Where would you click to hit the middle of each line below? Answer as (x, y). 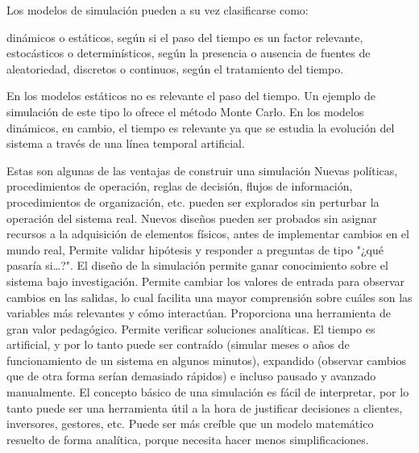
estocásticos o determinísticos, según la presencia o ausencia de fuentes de (189, 53)
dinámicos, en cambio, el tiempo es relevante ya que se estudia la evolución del (201, 127)
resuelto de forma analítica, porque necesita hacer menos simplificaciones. (188, 439)
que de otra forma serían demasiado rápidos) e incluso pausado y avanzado (191, 376)
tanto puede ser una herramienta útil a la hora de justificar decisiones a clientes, (205, 407)
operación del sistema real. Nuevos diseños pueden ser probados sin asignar (192, 218)
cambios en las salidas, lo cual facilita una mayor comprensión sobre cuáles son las (209, 297)
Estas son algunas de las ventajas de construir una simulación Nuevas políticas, (202, 170)
